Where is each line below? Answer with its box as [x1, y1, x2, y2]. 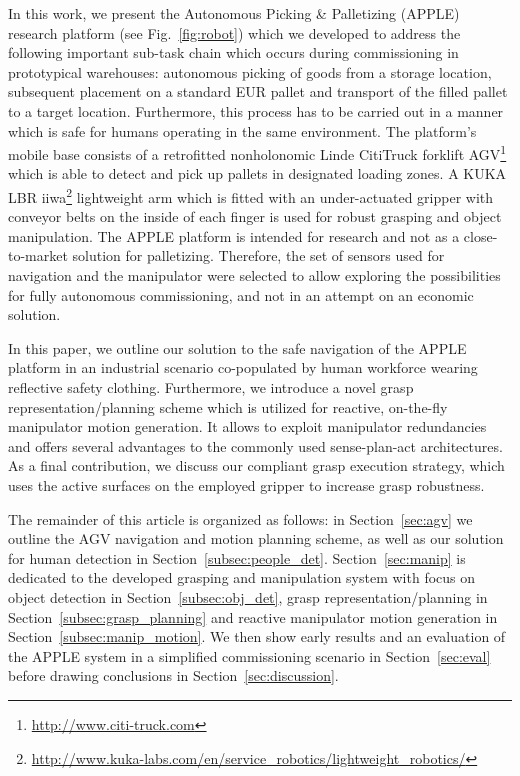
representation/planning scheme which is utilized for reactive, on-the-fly [8, 396, 448, 417]
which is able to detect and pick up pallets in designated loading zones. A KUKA [8, 163, 507, 184]
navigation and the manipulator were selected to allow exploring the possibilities [8, 265, 501, 286]
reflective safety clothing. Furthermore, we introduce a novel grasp [8, 377, 414, 397]
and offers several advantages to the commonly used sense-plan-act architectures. [8, 435, 503, 456]
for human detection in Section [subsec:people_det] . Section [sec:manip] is [8, 547, 466, 568]
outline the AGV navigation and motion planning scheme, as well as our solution [8, 528, 504, 549]
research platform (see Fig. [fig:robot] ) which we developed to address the [8, 22, 461, 43]
